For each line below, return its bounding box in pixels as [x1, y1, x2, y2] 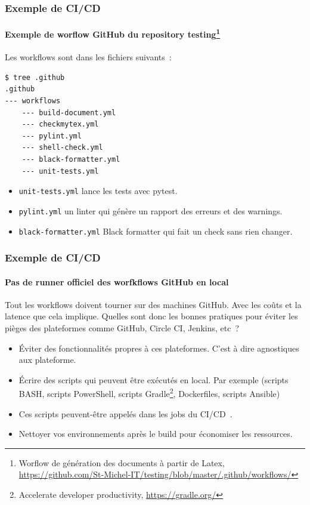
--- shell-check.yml [21, 143, 103, 152]
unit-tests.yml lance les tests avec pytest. [18, 184, 178, 197]
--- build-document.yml [21, 108, 116, 117]
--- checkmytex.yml [21, 120, 99, 129]
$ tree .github [5, 73, 65, 82]
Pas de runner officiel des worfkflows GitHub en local [5, 275, 229, 288]
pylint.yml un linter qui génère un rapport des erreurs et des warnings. [18, 204, 283, 217]
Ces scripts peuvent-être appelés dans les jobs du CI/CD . [18, 407, 232, 420]
